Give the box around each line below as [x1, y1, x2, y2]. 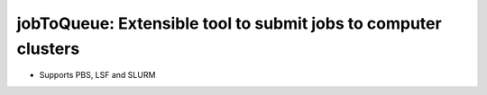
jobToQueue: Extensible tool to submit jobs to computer [16, 13, 442, 33]
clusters [16, 39, 80, 58]
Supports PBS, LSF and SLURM [39, 70, 156, 81]
